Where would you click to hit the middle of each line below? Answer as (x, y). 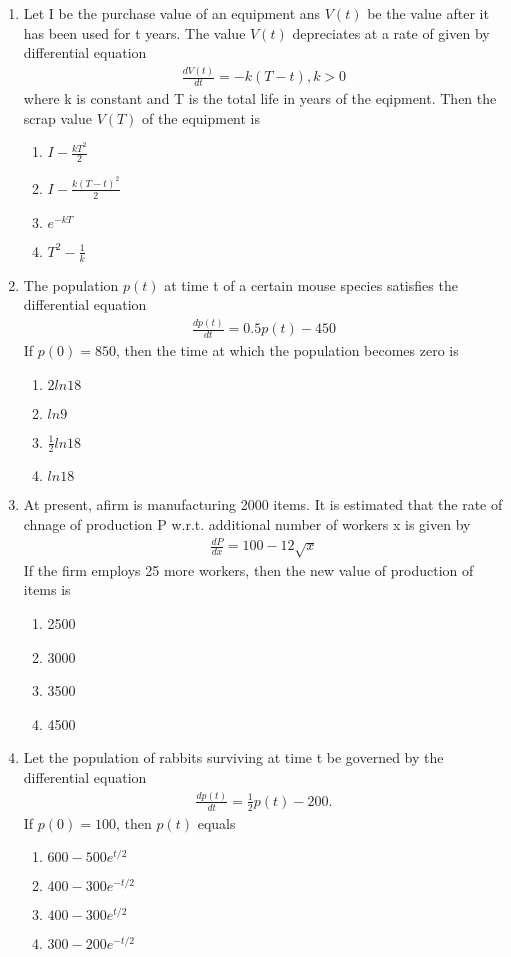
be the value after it (428, 13)
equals (216, 822)
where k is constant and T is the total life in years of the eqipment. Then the (260, 97)
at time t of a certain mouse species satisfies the (311, 284)
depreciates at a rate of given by (391, 32)
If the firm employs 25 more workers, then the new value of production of (248, 569)
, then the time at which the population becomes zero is (287, 349)
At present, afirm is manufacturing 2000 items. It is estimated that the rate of (263, 504)
